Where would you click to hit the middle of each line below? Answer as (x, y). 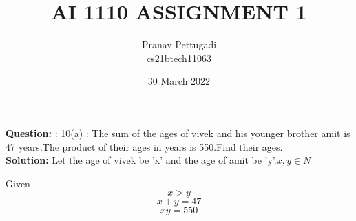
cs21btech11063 (179, 57)
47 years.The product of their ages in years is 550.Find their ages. (144, 146)
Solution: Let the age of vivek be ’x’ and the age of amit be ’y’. (141, 160)
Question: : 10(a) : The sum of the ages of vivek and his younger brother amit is (178, 133)
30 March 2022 (179, 81)
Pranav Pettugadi (179, 44)
